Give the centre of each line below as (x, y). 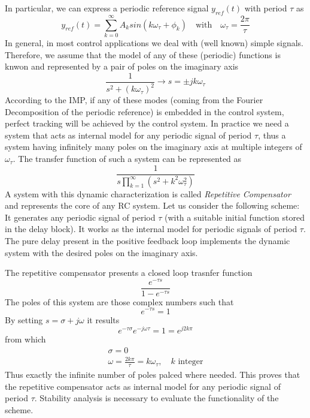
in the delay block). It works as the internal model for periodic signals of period (151, 229)
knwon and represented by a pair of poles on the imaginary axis (122, 66)
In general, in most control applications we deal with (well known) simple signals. (154, 42)
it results (103, 319)
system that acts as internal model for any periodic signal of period (128, 135)
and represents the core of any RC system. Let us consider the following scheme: (152, 205)
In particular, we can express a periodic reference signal (107, 8)
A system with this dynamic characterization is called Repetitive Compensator (148, 193)
